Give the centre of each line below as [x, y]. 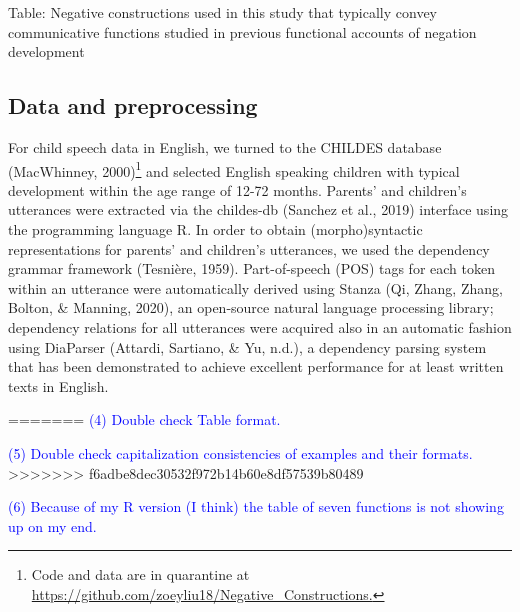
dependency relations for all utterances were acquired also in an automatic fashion [260, 326]
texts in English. [58, 385]
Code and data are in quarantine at [140, 574]
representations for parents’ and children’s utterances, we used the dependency [249, 248]
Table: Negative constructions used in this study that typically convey [223, 12]
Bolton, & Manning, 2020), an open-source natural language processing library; [251, 307]
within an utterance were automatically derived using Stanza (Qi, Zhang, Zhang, [255, 287]
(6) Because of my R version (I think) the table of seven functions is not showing [256, 506]
